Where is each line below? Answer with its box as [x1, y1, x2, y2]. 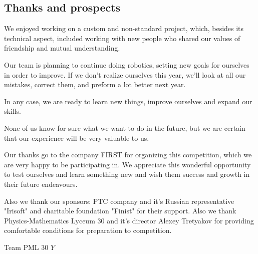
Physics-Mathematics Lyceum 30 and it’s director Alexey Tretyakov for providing [4, 215, 254, 225]
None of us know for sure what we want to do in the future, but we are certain [4, 122, 245, 133]
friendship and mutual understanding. [4, 43, 120, 53]
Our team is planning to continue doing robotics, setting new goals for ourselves [4, 59, 249, 70]
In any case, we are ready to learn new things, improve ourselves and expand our [4, 96, 252, 106]
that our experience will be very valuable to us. [4, 132, 149, 143]
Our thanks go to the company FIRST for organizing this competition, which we [4, 149, 252, 160]
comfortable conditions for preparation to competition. [4, 225, 172, 235]
